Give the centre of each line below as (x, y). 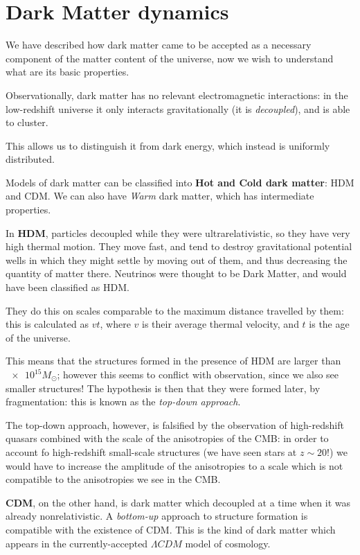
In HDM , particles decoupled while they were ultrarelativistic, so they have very (178, 232)
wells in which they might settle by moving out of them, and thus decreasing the (177, 259)
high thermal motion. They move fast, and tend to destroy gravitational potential (179, 246)
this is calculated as (47, 324)
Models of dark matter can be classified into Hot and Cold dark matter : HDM (180, 182)
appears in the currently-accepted (77, 543)
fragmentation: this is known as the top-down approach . (123, 402)
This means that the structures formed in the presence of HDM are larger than (173, 361)
